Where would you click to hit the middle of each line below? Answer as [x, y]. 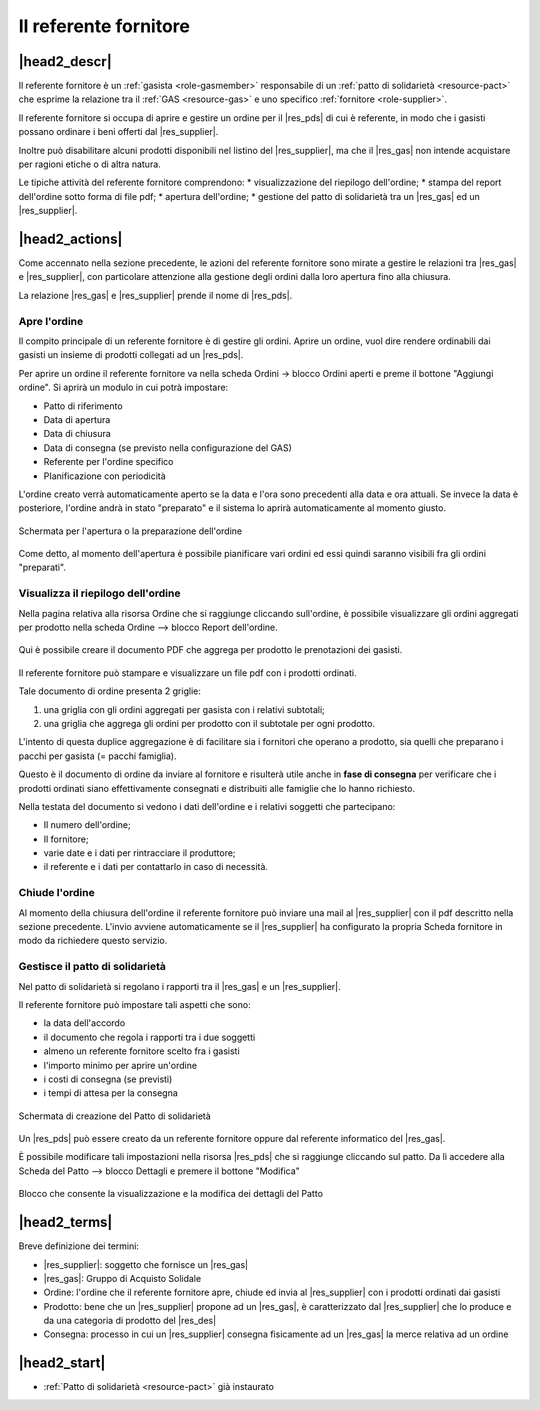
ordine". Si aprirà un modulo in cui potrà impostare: [123, 387]
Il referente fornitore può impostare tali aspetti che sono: [134, 1004]
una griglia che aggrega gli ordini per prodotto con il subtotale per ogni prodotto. [209, 723]
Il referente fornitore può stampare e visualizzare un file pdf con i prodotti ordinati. [187, 672]
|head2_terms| [65, 1222]
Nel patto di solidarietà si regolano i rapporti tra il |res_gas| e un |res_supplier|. [179, 986]
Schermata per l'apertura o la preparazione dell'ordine [130, 531]
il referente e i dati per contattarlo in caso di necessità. [156, 867]
